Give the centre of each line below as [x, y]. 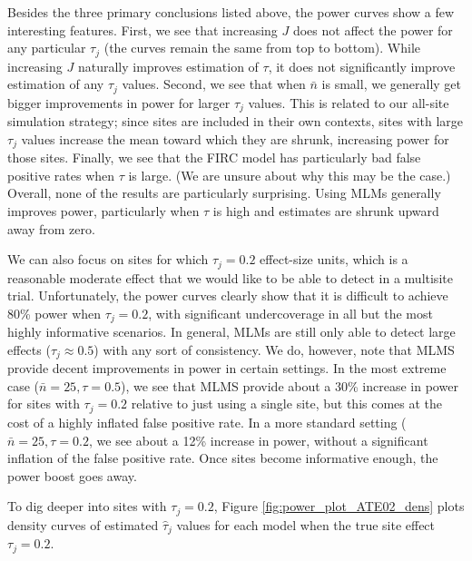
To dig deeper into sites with [87, 506]
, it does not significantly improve [362, 66]
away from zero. [51, 228]
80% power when [54, 313]
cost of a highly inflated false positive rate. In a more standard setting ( [207, 422]
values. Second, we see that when [214, 84]
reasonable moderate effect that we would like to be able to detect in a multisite [230, 277]
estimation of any [56, 84]
